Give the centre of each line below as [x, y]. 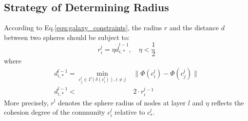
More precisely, [26, 102]
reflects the [228, 102]
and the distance [194, 28]
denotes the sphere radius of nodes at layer [122, 102]
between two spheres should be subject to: [67, 37]
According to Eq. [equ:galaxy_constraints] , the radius [83, 28]
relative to [130, 112]
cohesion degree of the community [55, 112]
